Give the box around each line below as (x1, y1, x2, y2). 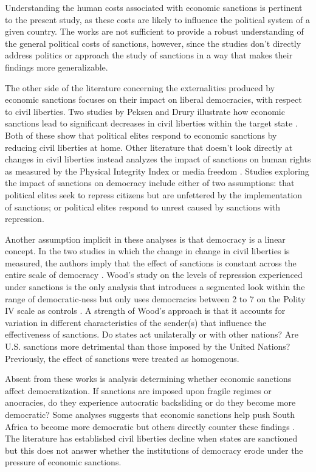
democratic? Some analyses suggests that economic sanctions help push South (5, 408, 295, 420)
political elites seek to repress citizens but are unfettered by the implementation (5, 188, 302, 201)
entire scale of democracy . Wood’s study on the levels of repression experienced (5, 268, 303, 281)
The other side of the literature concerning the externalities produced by (5, 81, 275, 94)
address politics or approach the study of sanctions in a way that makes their (5, 49, 293, 61)
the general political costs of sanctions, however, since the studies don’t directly (5, 36, 301, 49)
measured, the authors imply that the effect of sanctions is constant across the (5, 256, 297, 269)
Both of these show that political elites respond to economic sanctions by (5, 128, 277, 141)
